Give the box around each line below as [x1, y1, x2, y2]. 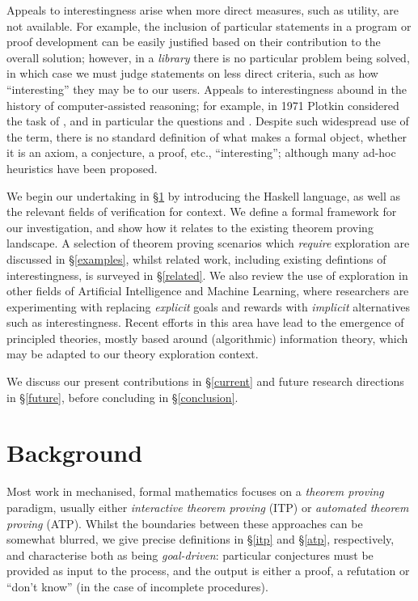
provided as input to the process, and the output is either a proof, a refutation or [6, 562, 410, 579]
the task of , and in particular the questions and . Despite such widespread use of [6, 112, 409, 129]
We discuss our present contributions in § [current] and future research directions [6, 373, 404, 390]
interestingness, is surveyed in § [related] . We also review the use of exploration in [6, 266, 408, 283]
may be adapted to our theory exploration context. [6, 345, 259, 362]
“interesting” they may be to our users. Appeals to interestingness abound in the [6, 80, 407, 97]
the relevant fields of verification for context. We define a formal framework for [6, 203, 397, 220]
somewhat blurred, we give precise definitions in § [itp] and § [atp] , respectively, [6, 531, 395, 548]
